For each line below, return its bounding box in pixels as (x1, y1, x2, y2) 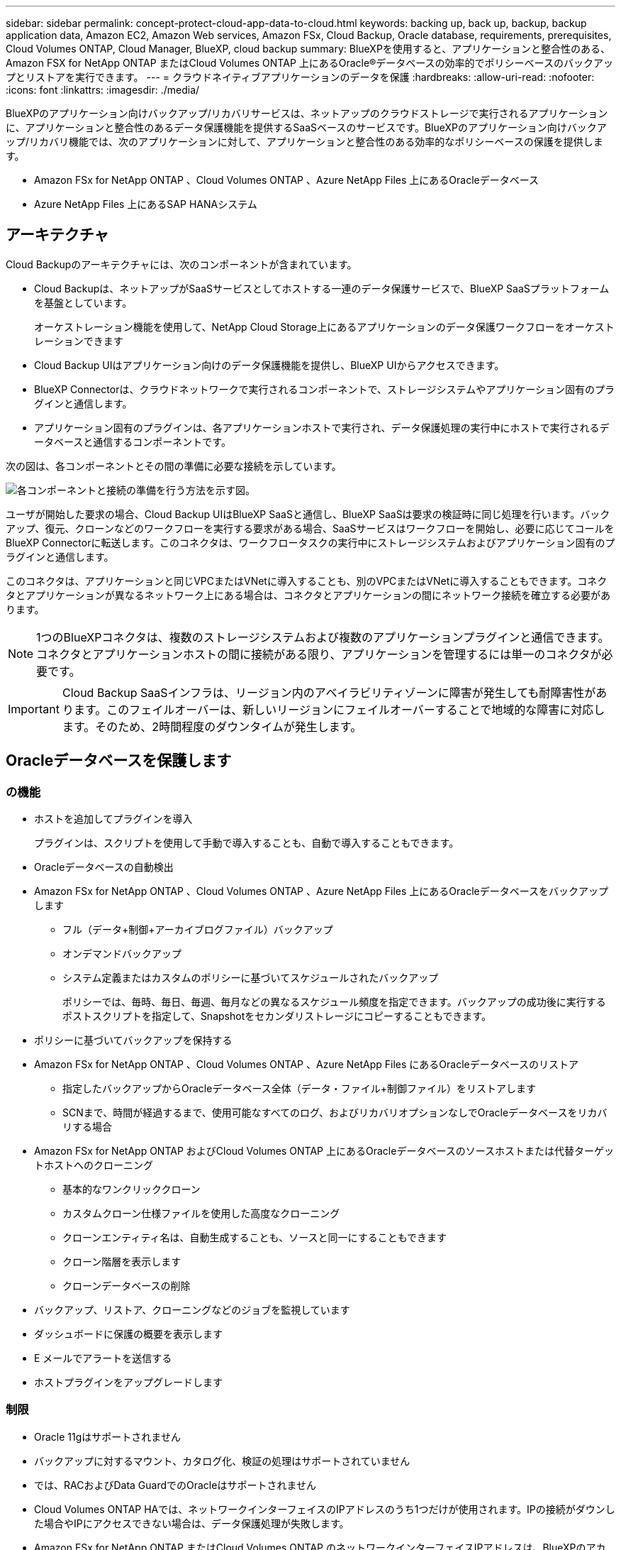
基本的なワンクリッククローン (62, 1183, 201, 1196)
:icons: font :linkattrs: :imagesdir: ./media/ (6, 84, 200, 96)
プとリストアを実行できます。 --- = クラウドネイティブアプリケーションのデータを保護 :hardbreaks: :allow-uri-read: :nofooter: (6, 71, 595, 83)
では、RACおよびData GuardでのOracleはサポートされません (34, 1478, 316, 1491)
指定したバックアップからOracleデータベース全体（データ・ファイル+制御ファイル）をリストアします (62, 1082, 536, 1095)
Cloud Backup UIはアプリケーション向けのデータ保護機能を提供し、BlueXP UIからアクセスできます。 (34, 358, 505, 371)
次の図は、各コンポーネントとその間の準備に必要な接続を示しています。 (6, 459, 342, 472)
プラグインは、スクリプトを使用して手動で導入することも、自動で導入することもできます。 (34, 837, 459, 850)
